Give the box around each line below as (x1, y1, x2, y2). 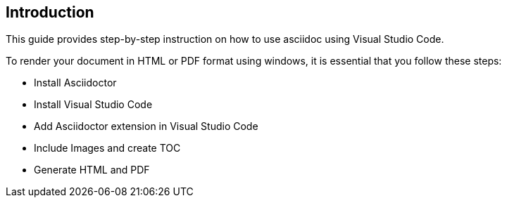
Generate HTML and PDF (34, 164, 150, 176)
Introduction (6, 4, 94, 21)
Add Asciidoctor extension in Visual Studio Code (34, 120, 258, 133)
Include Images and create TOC (34, 142, 181, 155)
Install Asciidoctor (34, 77, 117, 89)
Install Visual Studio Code (34, 98, 153, 111)
